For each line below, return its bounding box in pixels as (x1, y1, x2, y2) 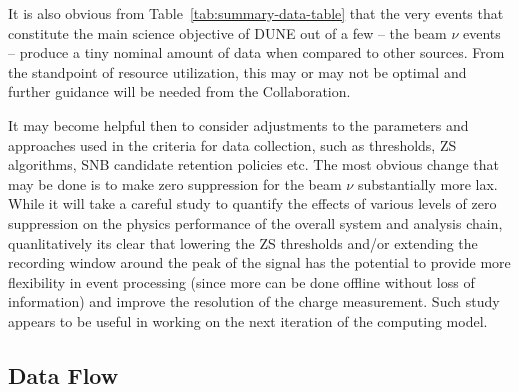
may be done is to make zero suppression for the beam (8, 173, 342, 194)
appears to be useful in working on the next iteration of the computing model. (8, 310, 488, 331)
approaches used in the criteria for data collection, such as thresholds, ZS (8, 134, 457, 155)
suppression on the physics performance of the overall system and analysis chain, (8, 212, 503, 233)
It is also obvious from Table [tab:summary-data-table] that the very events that (8, 3, 504, 23)
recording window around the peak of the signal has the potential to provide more (8, 252, 511, 273)
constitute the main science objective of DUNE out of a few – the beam (8, 22, 447, 43)
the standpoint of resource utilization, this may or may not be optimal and (8, 61, 467, 82)
